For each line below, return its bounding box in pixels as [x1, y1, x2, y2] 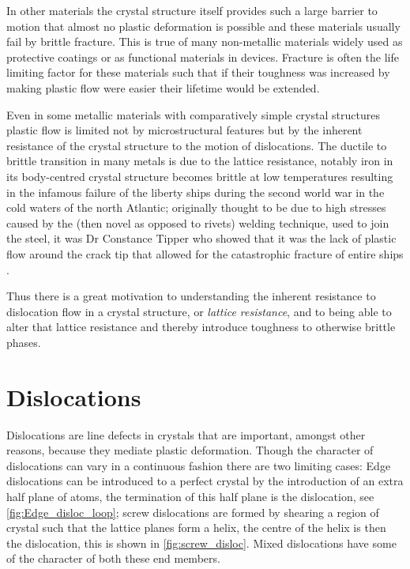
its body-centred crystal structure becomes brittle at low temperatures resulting [6, 168, 393, 184]
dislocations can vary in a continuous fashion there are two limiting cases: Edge [6, 457, 391, 473]
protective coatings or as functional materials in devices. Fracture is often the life [6, 48, 399, 65]
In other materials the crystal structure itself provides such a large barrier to [6, 2, 378, 18]
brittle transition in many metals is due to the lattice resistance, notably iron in [6, 153, 393, 169]
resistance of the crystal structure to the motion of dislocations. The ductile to [6, 137, 387, 153]
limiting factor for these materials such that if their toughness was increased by [6, 64, 390, 81]
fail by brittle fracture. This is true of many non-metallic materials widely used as [6, 33, 403, 50]
